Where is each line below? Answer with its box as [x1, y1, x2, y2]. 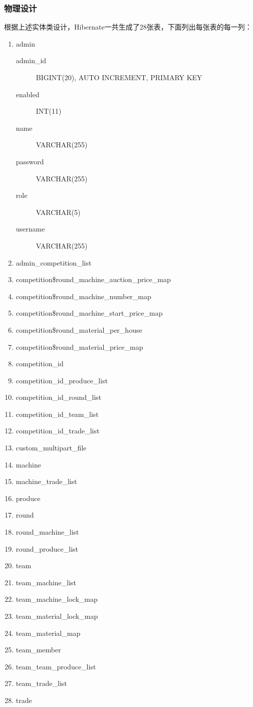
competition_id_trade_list [16, 425, 100, 436]
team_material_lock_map [16, 611, 98, 621]
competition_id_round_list [16, 392, 102, 402]
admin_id [16, 55, 47, 66]
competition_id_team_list [16, 408, 99, 419]
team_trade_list [16, 678, 67, 688]
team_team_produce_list [16, 661, 96, 671]
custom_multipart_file [16, 442, 87, 453]
